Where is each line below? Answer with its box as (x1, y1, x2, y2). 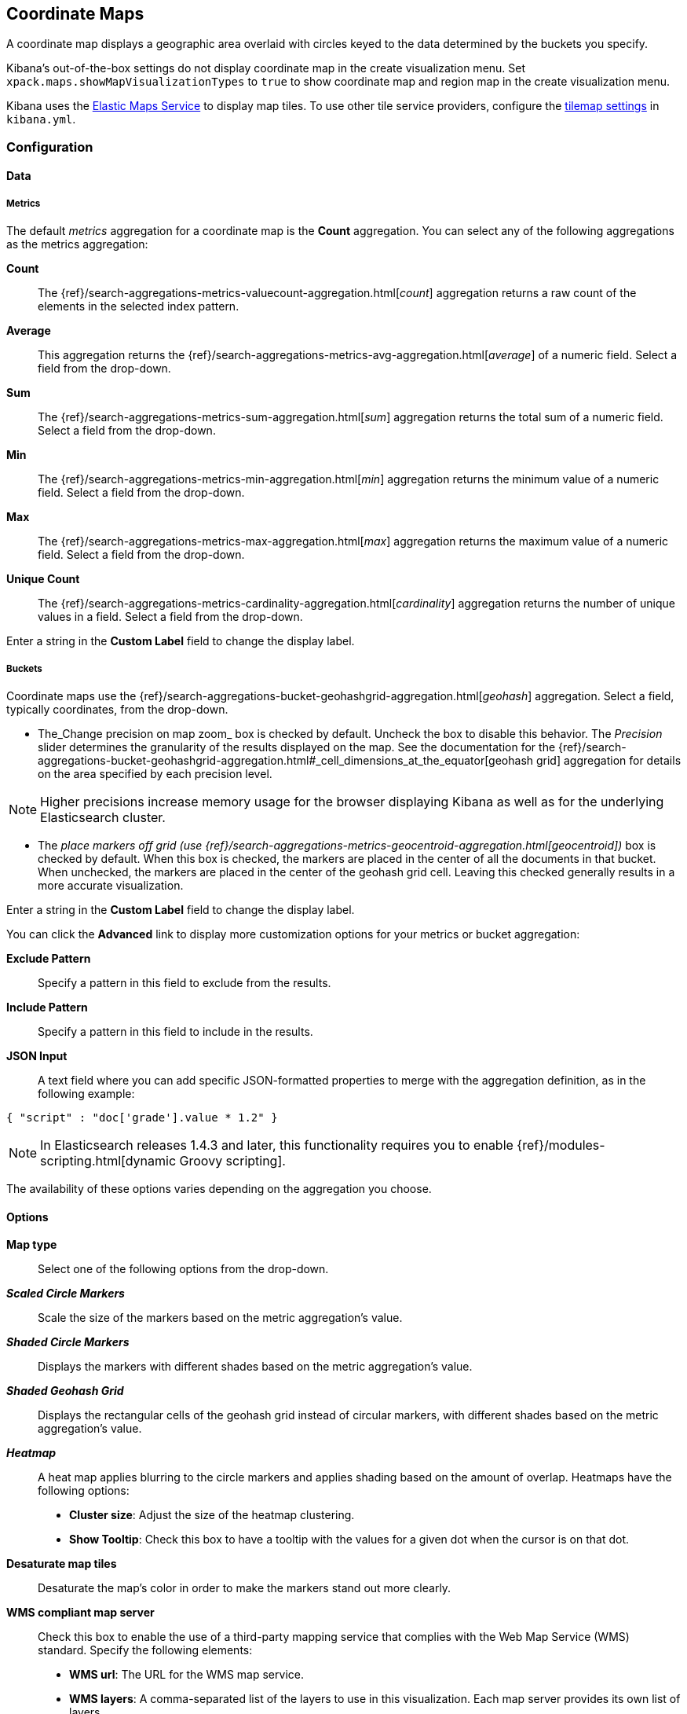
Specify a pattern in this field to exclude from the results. (38, 975, 331, 989)
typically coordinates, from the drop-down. (6, 702, 228, 716)
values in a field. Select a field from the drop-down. (38, 610, 303, 624)
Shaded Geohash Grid (6, 1384, 124, 1398)
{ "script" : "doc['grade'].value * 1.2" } (6, 1110, 278, 1124)
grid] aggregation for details (535, 753, 682, 767)
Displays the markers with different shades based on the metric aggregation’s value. (38, 1360, 473, 1374)
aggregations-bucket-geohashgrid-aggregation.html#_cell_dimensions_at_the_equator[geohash (38, 753, 534, 767)
